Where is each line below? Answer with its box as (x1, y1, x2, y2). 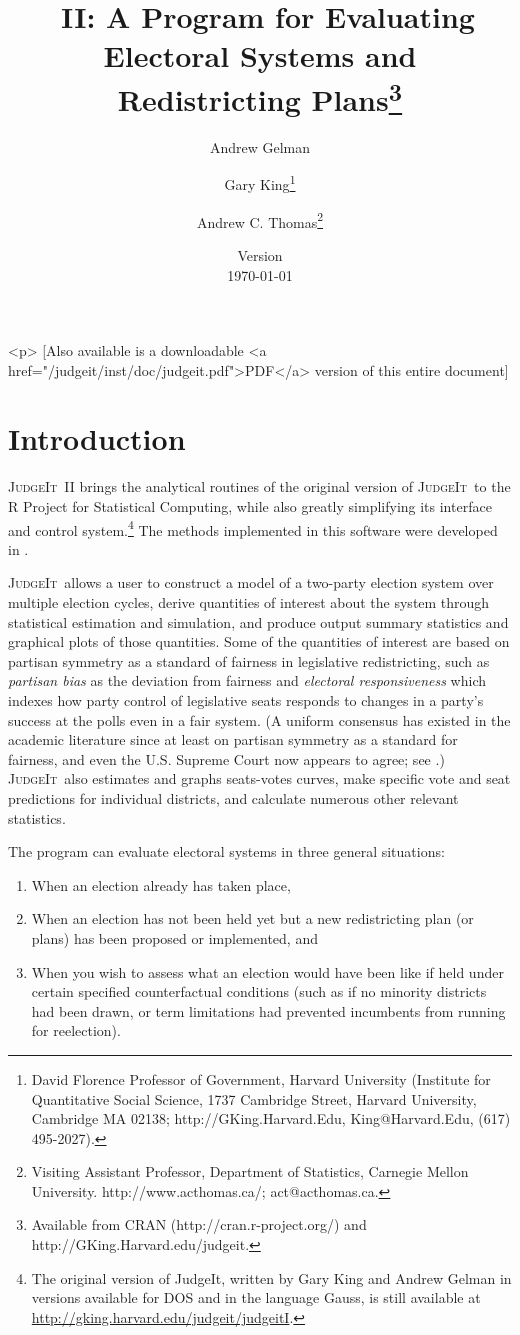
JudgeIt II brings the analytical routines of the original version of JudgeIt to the (8, 476, 511, 497)
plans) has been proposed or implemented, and (31, 927, 318, 948)
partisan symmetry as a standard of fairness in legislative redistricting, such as (8, 650, 490, 671)
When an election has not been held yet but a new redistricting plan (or (31, 908, 474, 929)
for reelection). (31, 1020, 121, 1041)
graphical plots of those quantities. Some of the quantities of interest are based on (8, 631, 510, 652)
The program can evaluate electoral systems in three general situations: (8, 841, 445, 862)
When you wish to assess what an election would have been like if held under (31, 961, 504, 982)
